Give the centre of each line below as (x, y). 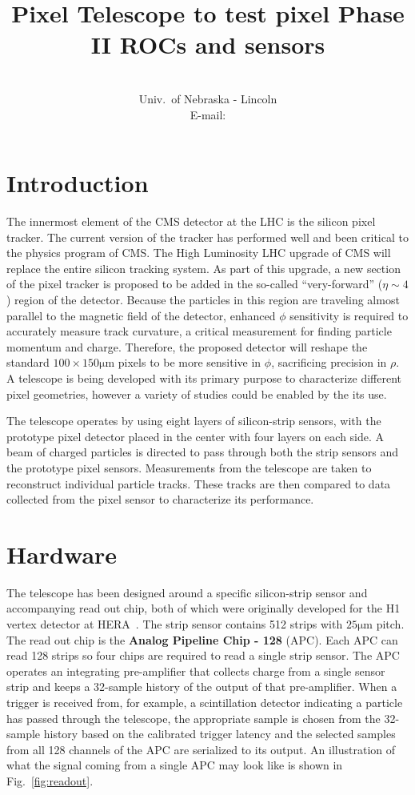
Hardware (62, 554)
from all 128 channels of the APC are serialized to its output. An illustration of (201, 749)
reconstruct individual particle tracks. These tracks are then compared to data (199, 483)
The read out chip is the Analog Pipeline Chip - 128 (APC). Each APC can (202, 639)
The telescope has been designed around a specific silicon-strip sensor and (187, 592)
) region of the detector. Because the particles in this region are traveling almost (203, 299)
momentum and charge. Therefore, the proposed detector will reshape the (187, 346)
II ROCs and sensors (208, 44)
